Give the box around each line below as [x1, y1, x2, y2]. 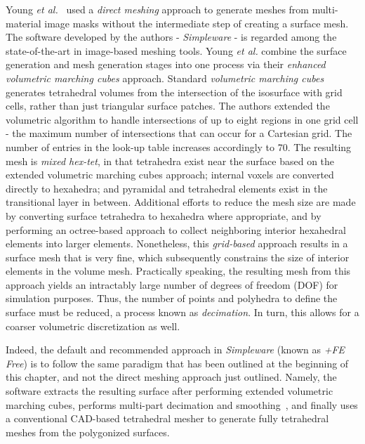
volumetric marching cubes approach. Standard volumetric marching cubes [6, 70, 324, 85]
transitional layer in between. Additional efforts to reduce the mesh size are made [6, 195, 356, 209]
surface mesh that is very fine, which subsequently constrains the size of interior [6, 249, 350, 264]
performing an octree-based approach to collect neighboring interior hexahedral [6, 222, 346, 237]
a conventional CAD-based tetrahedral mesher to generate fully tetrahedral [6, 411, 329, 426]
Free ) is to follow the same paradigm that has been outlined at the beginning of [6, 355, 349, 370]
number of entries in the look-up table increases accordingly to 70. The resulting [6, 139, 352, 154]
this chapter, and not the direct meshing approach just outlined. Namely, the [6, 370, 337, 384]
